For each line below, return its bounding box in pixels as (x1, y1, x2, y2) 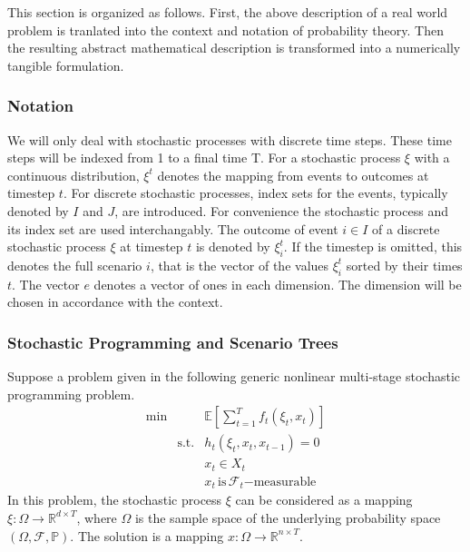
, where (76, 508, 117, 527)
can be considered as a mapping (235, 490, 413, 509)
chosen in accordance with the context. (7, 292, 223, 311)
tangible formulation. (7, 55, 124, 74)
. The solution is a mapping (70, 526, 224, 545)
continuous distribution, (7, 165, 140, 184)
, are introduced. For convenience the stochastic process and (114, 201, 448, 220)
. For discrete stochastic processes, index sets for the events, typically (63, 183, 448, 202)
